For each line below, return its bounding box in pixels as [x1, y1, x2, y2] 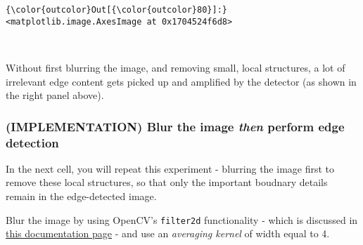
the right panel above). [6, 88, 104, 102]
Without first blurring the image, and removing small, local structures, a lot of [6, 60, 345, 74]
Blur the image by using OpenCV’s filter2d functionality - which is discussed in [6, 212, 358, 227]
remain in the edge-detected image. [6, 189, 157, 204]
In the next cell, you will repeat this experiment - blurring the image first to [6, 161, 335, 176]
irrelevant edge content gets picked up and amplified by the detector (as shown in [6, 74, 357, 88]
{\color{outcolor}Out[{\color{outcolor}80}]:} [6, 5, 227, 15]
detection [6, 133, 59, 151]
